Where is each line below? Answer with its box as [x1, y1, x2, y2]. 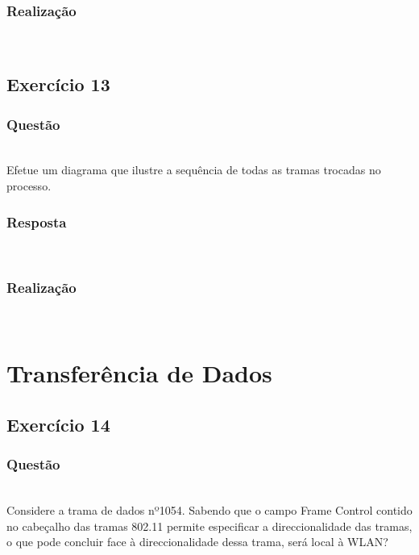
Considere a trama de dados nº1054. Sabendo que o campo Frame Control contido [6, 502, 413, 519]
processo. [6, 177, 52, 194]
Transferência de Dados [6, 357, 272, 390]
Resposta [6, 211, 67, 232]
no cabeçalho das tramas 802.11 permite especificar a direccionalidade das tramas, [6, 517, 413, 534]
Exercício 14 [6, 411, 110, 436]
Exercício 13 [6, 72, 110, 97]
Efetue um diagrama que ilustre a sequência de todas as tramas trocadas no [6, 161, 381, 178]
